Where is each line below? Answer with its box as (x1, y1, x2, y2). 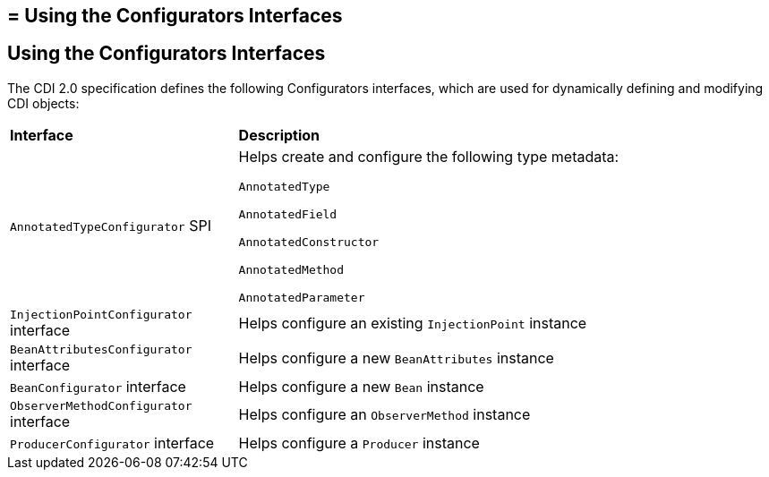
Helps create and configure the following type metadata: (238, 147, 619, 166)
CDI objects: (7, 95, 80, 111)
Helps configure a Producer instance (238, 433, 480, 452)
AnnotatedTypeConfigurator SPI (10, 217, 211, 235)
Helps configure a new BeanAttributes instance (238, 349, 554, 368)
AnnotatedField (238, 207, 338, 221)
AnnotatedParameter (238, 290, 365, 304)
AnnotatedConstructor (238, 234, 380, 249)
